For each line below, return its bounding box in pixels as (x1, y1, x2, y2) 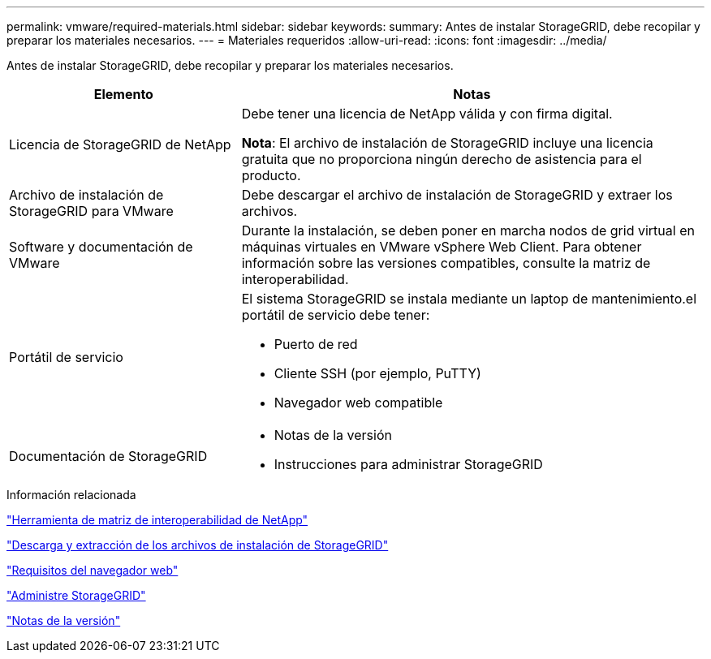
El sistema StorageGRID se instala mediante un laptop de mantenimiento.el (241, 291, 697, 307)
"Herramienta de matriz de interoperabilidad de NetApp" (6, 513, 308, 527)
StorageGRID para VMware (9, 203, 174, 219)
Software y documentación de (9, 239, 193, 255)
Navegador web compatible (274, 394, 443, 411)
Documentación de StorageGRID (9, 448, 208, 464)
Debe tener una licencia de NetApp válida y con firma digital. (241, 106, 613, 122)
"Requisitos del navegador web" (6, 563, 179, 577)
